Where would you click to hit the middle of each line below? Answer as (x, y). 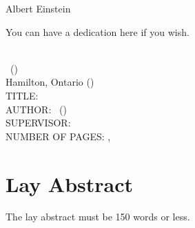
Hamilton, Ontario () (50, 82)
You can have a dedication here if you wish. (97, 31)
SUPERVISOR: (38, 123)
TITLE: (22, 95)
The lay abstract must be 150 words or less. (98, 217)
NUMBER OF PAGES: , (58, 136)
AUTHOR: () (36, 109)
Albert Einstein (38, 8)
